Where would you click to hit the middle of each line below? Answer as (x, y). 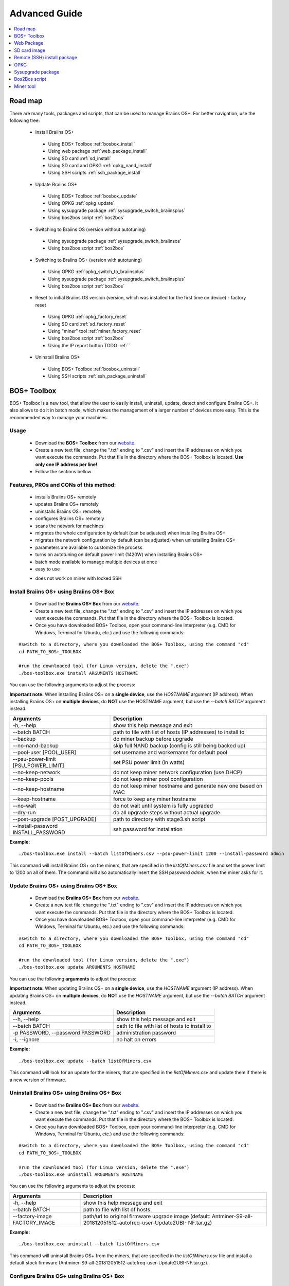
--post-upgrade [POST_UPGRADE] (55, 819)
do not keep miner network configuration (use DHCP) (178, 772)
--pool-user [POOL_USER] (44, 752)
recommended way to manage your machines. (59, 417)
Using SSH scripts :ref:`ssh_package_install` (95, 173)
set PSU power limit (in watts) (149, 762)
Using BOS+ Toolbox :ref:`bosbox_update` (93, 196)
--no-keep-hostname (38, 789)
